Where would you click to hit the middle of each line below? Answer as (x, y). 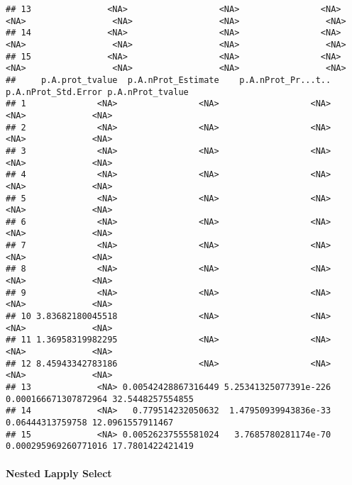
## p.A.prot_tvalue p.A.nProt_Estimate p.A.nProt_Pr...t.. (169, 80)
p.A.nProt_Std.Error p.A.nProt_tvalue (97, 92)
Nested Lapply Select (59, 473)
